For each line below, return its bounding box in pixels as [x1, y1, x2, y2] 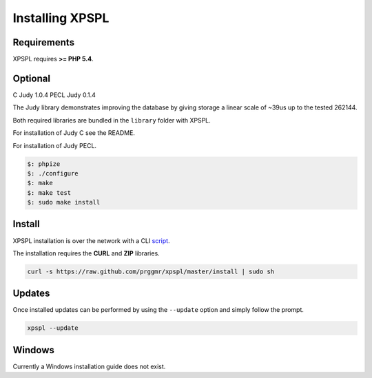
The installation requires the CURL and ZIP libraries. [12, 249, 160, 258]
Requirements [12, 36, 75, 48]
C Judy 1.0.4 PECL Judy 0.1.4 [12, 90, 96, 99]
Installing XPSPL [12, 10, 110, 25]
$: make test [27, 189, 72, 196]
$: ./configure [27, 169, 79, 177]
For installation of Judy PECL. [12, 141, 96, 149]
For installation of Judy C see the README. [12, 129, 136, 137]
